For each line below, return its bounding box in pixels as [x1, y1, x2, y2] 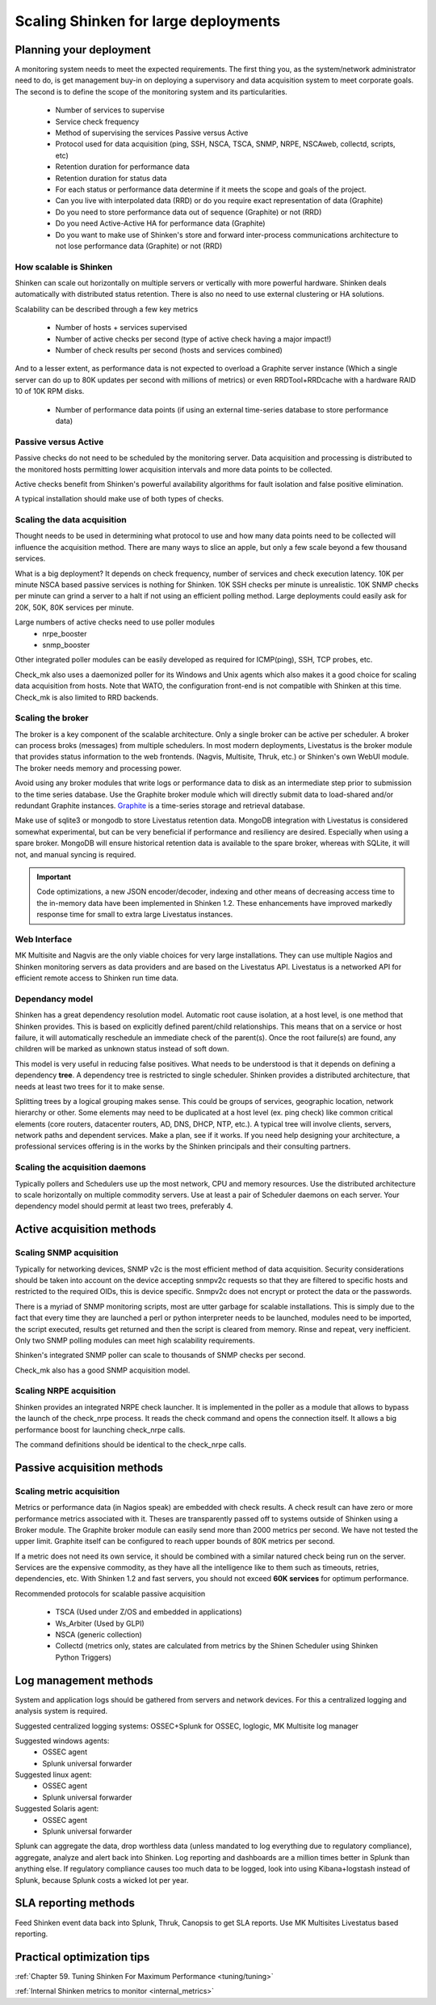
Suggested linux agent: [15, 1770, 92, 1779]
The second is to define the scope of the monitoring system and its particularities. [15, 87, 288, 96]
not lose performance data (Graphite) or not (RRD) [55, 241, 223, 251]
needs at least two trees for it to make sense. [15, 1081, 165, 1091]
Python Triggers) [55, 1652, 112, 1662]
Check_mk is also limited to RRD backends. [15, 692, 159, 702]
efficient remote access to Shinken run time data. [15, 973, 179, 983]
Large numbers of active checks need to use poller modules [15, 617, 216, 627]
